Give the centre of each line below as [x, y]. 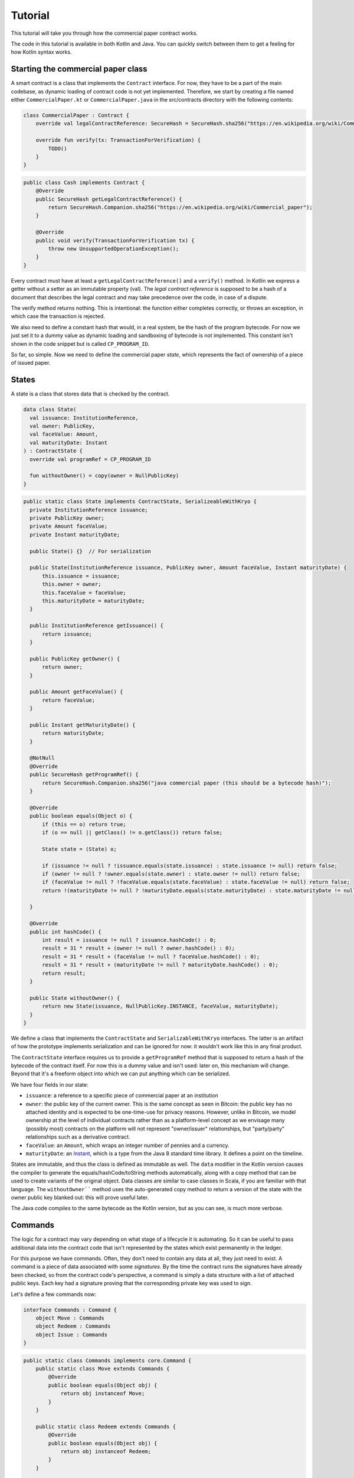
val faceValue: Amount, [64, 434]
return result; [64, 973]
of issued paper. [31, 363]
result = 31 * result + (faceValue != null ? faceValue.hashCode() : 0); [151, 957]
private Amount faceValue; [69, 526]
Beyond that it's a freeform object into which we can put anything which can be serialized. [120, 1074]
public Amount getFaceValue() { [76, 692]
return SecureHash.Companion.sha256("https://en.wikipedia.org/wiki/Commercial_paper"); [180, 208]
